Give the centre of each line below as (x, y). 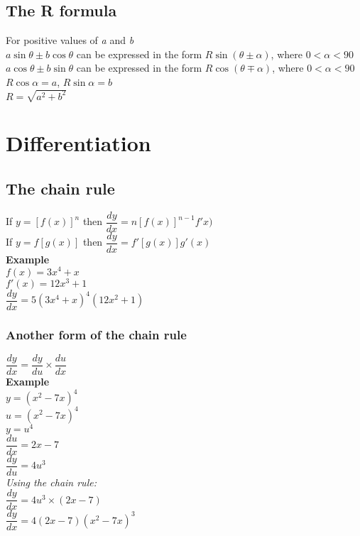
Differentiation (78, 143)
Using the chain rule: (51, 482)
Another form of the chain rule (96, 334)
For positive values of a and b (70, 40)
